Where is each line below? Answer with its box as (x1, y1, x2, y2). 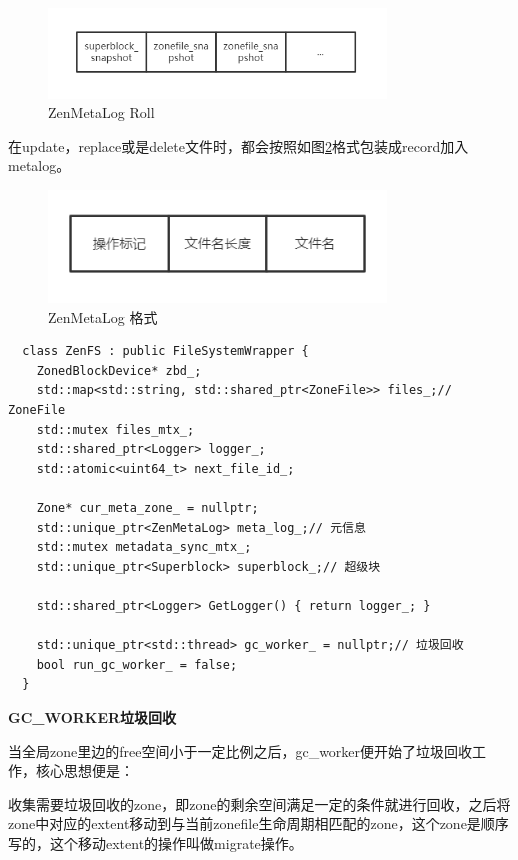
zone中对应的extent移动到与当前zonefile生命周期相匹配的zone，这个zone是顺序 (8, 813, 509, 834)
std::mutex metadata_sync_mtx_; (36, 540, 252, 555)
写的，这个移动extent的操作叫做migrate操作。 (8, 832, 303, 853)
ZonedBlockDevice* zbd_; (36, 363, 202, 378)
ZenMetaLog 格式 (48, 306, 158, 327)
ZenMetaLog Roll (48, 102, 155, 123)
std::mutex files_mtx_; (36, 422, 195, 437)
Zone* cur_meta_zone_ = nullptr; (36, 500, 259, 515)
